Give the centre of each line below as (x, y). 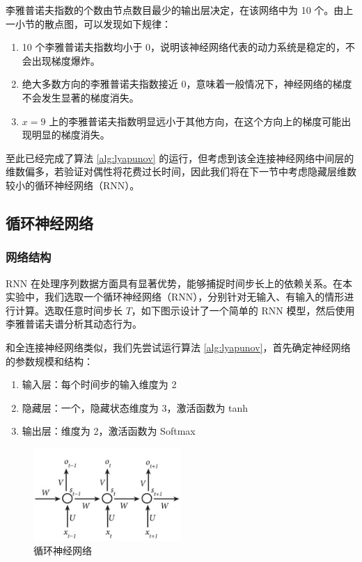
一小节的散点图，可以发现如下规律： (88, 23)
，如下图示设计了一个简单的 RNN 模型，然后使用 (243, 310)
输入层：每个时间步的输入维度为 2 (99, 384)
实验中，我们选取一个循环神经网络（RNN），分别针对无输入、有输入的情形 (175, 297)
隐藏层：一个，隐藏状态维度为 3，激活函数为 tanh (135, 407)
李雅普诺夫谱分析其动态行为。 (74, 324)
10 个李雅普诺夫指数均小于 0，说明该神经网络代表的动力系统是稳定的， (184, 47)
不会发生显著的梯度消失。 (80, 97)
